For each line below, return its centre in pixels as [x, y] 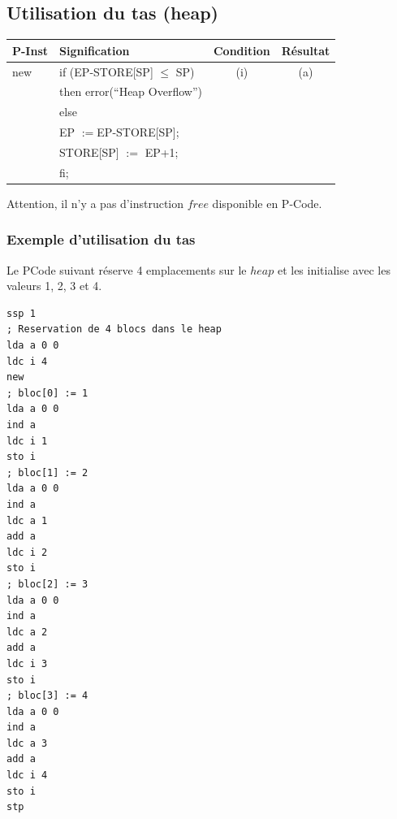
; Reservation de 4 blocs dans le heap [114, 329]
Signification [95, 50]
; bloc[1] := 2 [47, 472]
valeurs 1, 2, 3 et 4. [54, 286]
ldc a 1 [27, 520]
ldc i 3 [27, 663]
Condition [242, 50]
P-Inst [30, 50]
